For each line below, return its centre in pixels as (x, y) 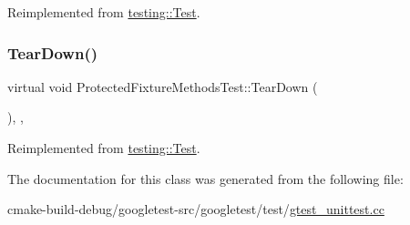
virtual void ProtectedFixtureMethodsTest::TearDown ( (163, 86)
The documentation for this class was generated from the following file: (205, 178)
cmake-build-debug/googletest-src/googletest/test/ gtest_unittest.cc (196, 209)
